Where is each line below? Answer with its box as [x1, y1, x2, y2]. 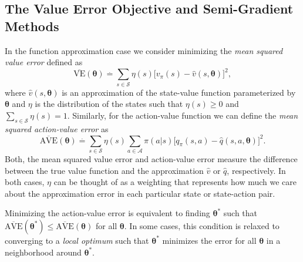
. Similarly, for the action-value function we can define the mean [67, 109, 298, 121]
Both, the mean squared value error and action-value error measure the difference [5, 153, 298, 165]
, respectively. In [227, 164, 286, 176]
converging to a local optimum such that [5, 234, 149, 246]
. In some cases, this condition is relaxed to [124, 219, 280, 231]
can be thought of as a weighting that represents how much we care [53, 176, 297, 188]
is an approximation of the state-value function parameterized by [62, 86, 296, 98]
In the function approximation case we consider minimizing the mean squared [5, 44, 283, 56]
